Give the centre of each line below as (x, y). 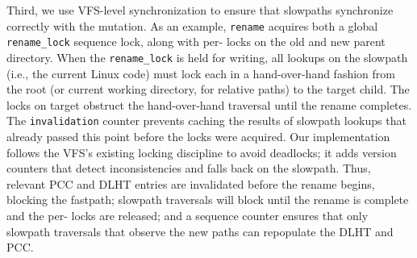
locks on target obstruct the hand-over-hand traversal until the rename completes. (209, 104)
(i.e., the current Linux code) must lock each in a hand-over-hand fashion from (201, 73)
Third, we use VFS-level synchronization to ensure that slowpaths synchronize (200, 10)
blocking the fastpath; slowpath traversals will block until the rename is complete (208, 200)
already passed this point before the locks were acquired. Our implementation (198, 136)
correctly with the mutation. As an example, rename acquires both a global (192, 25)
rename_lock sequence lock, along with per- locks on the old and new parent (196, 42)
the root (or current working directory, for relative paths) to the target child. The (208, 89)
